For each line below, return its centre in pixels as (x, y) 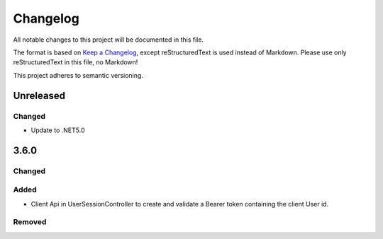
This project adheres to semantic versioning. (78, 75)
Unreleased (39, 95)
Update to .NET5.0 (58, 130)
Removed (30, 222)
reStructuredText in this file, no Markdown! (76, 62)
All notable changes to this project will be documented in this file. (109, 40)
